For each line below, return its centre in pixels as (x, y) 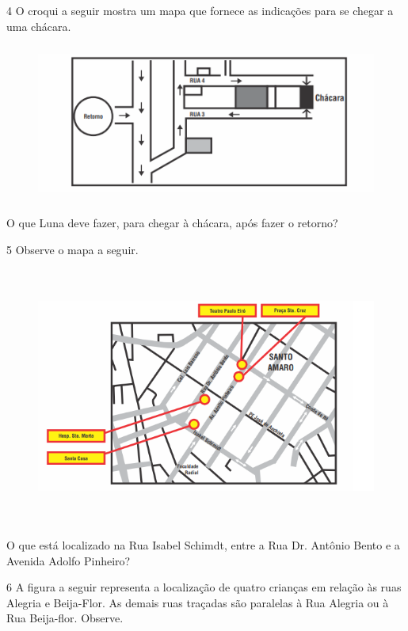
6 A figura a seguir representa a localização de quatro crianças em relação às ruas (204, 587)
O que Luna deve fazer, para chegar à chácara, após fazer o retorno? (172, 223)
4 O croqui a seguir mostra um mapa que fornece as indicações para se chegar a (200, 10)
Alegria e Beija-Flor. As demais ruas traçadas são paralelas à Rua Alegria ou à (198, 602)
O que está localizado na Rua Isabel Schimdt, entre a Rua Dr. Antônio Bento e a (203, 545)
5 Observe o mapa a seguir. (72, 249)
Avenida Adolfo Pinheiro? (69, 560)
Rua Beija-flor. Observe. (65, 618)
